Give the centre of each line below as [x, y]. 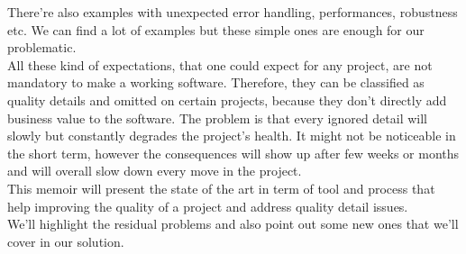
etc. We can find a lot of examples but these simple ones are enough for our [216, 29]
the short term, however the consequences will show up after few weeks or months [233, 153]
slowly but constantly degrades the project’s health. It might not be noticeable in [232, 136]
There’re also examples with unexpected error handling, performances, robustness [233, 12]
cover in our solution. [66, 241]
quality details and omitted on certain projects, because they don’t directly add [227, 100]
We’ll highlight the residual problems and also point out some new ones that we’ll [233, 224]
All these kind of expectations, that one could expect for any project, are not [220, 64]
